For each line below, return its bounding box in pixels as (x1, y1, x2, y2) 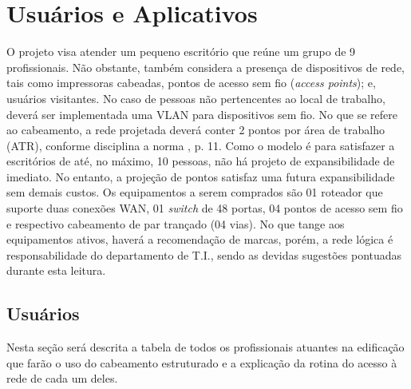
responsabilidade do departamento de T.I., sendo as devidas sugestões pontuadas (6, 246, 402, 263)
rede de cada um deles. (6, 370, 118, 387)
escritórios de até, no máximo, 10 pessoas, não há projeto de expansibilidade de (6, 153, 395, 169)
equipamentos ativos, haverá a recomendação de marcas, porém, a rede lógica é (6, 231, 393, 248)
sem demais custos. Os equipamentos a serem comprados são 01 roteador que (6, 184, 383, 200)
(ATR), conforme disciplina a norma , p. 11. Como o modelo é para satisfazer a (6, 137, 395, 153)
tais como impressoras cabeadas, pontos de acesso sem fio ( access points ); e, (6, 74, 376, 91)
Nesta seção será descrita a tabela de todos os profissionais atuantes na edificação (6, 339, 405, 355)
